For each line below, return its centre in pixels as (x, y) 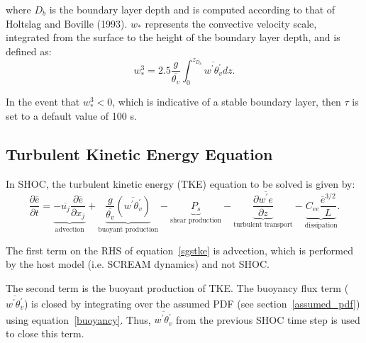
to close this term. (45, 333)
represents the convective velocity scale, (231, 23)
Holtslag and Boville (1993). (67, 23)
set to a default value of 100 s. (71, 115)
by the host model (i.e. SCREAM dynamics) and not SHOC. (138, 264)
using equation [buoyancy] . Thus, (78, 319)
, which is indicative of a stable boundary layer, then (227, 101)
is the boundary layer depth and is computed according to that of (192, 9)
